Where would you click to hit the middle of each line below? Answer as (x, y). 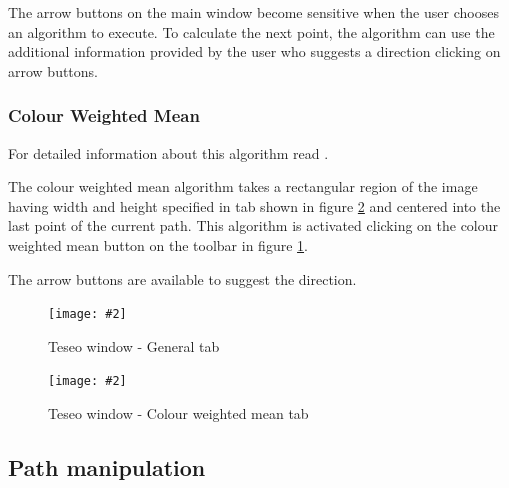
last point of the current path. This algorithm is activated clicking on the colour (253, 225)
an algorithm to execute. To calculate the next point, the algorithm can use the (251, 31)
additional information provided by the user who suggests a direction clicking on (254, 51)
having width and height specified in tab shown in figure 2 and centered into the (254, 205)
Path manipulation (107, 467)
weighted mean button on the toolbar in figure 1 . (158, 244)
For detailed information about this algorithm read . (168, 152)
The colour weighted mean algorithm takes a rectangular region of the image (243, 186)
